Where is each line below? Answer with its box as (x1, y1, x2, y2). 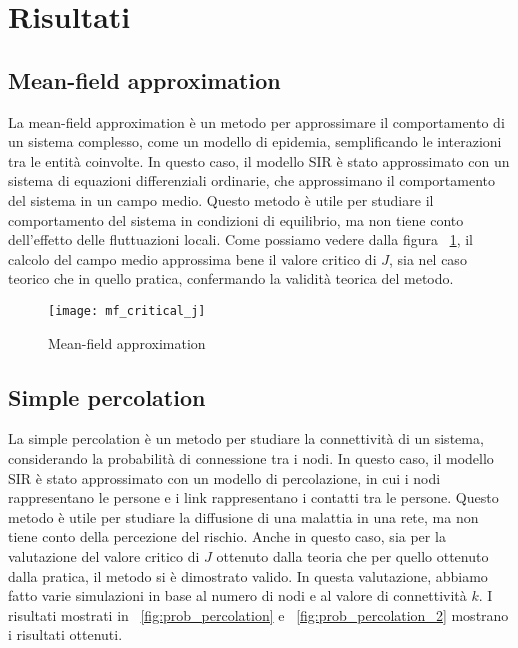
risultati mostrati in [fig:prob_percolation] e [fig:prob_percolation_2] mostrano (8, 604, 509, 625)
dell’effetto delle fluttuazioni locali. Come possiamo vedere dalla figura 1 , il (8, 229, 473, 250)
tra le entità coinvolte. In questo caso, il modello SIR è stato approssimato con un (8, 150, 510, 171)
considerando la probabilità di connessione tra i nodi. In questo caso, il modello (8, 447, 494, 468)
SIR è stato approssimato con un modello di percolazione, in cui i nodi (8, 467, 441, 488)
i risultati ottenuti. (8, 624, 123, 645)
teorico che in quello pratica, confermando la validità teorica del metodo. (8, 268, 454, 289)
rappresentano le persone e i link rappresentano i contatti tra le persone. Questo (8, 487, 499, 508)
